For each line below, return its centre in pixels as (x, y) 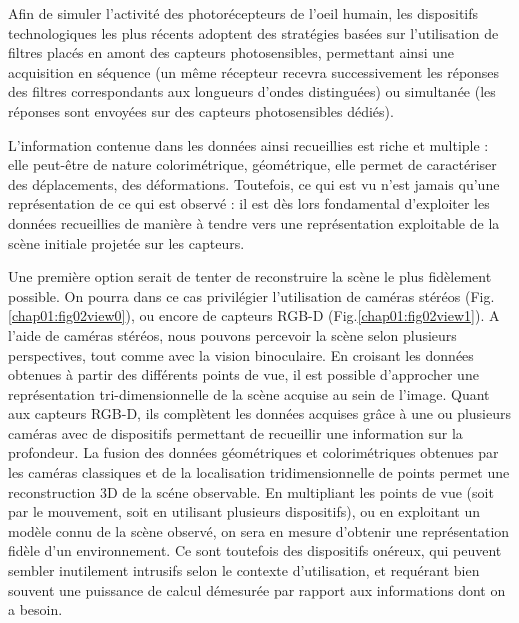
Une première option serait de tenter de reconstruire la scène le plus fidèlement (250, 276)
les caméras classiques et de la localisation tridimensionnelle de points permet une (259, 472)
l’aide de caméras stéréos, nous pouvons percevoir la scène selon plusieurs (232, 334)
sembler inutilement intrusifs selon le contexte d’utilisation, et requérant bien (244, 570)
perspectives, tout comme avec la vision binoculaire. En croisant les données (241, 354)
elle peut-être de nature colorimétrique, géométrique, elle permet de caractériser (252, 164)
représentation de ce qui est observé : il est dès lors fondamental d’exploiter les (249, 203)
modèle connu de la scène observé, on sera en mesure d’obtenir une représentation (259, 530)
